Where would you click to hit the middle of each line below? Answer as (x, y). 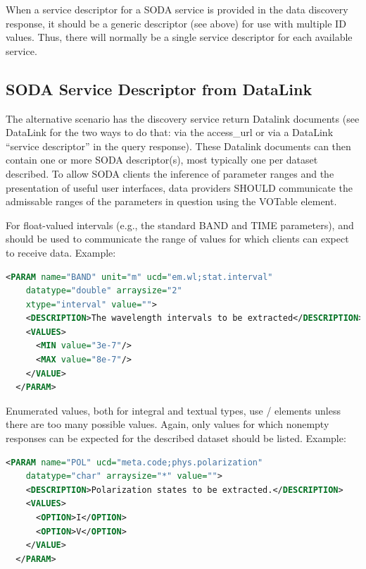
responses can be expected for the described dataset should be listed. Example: (176, 438)
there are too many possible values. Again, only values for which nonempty (168, 424)
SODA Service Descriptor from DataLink (159, 88)
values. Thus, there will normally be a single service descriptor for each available (179, 37)
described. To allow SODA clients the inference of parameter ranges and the (170, 173)
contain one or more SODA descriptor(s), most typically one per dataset (162, 160)
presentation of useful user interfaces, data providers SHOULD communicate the (179, 187)
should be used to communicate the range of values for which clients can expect (177, 239)
